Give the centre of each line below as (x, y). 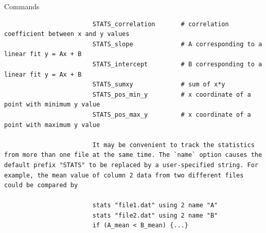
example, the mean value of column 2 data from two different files (124, 175)
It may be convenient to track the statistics (173, 145)
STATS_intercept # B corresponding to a (177, 64)
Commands (22, 6)
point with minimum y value (52, 105)
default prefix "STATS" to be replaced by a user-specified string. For (131, 165)
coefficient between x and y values (67, 34)
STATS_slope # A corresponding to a (177, 44)
